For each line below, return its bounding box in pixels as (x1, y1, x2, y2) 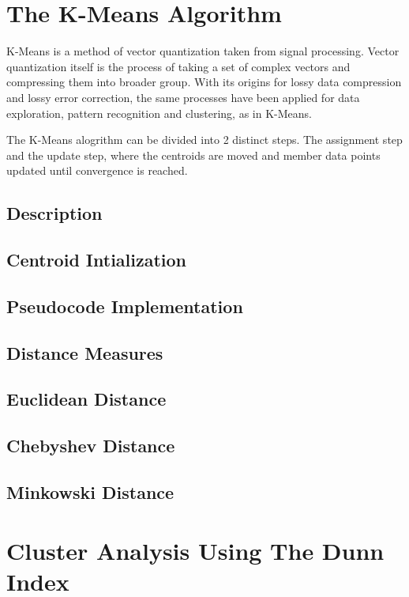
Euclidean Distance (6, 387, 167, 411)
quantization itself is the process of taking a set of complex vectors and (6, 58, 351, 74)
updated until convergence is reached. (6, 162, 188, 179)
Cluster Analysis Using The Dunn (6, 534, 385, 566)
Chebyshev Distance (6, 433, 175, 458)
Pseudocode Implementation (6, 293, 243, 318)
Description (6, 201, 103, 225)
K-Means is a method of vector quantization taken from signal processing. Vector (6, 43, 400, 59)
